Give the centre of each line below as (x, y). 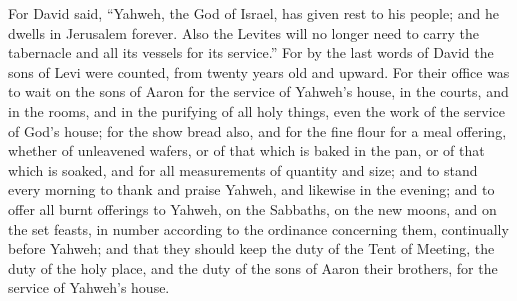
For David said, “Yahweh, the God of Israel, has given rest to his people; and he (253, 13)
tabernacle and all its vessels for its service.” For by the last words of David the (251, 52)
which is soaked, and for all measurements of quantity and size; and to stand (243, 169)
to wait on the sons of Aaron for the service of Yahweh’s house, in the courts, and (258, 91)
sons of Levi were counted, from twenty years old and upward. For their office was (259, 71)
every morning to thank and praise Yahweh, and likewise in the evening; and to (251, 189)
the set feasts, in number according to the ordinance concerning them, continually (258, 228)
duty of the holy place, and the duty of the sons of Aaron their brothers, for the (253, 267)
